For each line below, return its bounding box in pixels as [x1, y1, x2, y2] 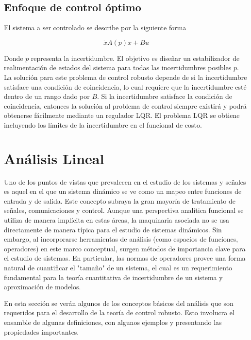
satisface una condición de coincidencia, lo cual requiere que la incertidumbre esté [4, 81, 247, 92]
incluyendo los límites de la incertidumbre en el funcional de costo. [4, 119, 202, 130]
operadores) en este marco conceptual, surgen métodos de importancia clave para [4, 243, 246, 253]
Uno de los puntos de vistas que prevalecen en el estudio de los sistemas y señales [4, 176, 246, 187]
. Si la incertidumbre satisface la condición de [97, 91, 232, 101]
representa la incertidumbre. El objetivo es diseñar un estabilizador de [31, 53, 240, 63]
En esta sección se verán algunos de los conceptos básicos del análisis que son [4, 298, 234, 308]
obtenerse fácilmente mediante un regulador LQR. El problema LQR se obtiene [4, 110, 240, 120]
